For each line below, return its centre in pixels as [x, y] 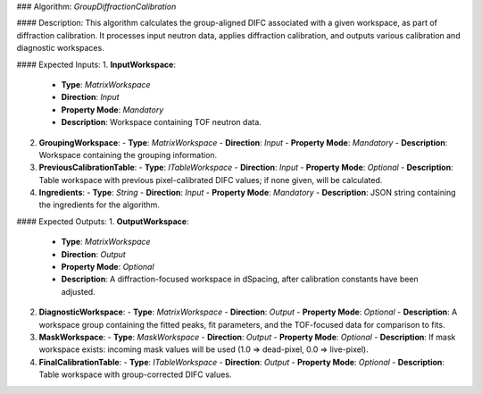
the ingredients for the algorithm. [100, 205]
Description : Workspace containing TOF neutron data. [162, 122]
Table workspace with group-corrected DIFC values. [135, 374]
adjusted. [78, 291]
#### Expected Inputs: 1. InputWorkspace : [96, 64]
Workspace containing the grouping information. [128, 155]
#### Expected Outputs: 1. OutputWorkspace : [103, 221]
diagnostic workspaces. [60, 48]
